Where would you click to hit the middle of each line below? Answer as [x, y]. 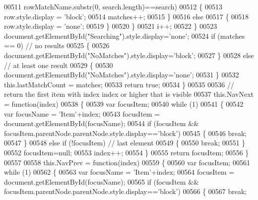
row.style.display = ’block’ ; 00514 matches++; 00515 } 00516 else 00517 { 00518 [127, 16]
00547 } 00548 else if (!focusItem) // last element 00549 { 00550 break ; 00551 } [125, 143]
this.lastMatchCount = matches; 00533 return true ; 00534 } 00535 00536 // [119, 84]
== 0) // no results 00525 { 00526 [57, 45]
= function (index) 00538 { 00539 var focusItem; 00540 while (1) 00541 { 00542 [124, 103]
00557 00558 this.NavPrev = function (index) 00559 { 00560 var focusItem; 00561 [127, 162]
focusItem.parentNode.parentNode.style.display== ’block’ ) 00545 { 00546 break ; [126, 133]
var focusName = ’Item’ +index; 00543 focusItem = [82, 113]
